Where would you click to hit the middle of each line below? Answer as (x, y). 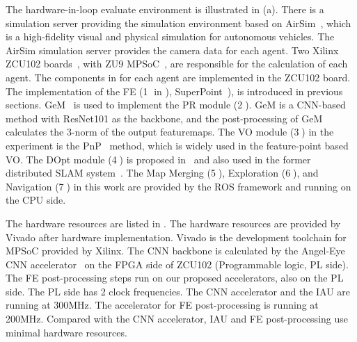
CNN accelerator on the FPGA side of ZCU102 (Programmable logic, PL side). (177, 264)
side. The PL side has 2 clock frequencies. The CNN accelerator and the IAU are (178, 291)
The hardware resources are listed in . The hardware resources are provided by (173, 223)
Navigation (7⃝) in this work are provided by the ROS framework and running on (178, 186)
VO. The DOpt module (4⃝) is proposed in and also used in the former (158, 159)
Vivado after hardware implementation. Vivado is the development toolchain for (176, 237)
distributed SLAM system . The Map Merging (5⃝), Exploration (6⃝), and (162, 173)
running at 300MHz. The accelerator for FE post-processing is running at (162, 305)
